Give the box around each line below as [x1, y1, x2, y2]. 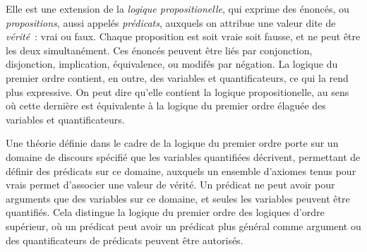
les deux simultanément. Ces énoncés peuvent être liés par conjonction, [6, 42, 313, 57]
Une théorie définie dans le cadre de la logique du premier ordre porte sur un [6, 136, 339, 150]
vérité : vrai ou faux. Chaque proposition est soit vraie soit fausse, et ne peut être [6, 29, 361, 44]
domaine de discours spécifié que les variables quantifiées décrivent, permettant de [6, 149, 361, 164]
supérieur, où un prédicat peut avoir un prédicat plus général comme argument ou [6, 218, 361, 233]
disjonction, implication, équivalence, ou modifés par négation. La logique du [6, 56, 338, 71]
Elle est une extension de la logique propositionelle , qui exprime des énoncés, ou [6, 1, 349, 16]
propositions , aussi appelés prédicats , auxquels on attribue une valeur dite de [6, 15, 336, 30]
